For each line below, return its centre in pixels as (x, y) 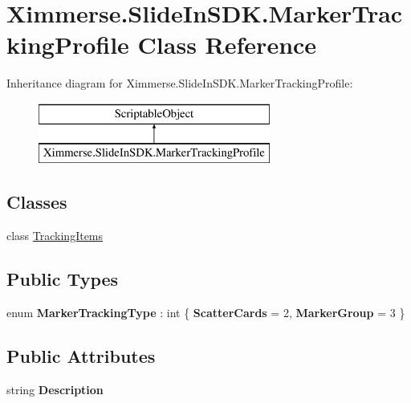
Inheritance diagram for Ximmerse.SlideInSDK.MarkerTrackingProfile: (180, 83)
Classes (37, 202)
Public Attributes (81, 356)
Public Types (63, 279)
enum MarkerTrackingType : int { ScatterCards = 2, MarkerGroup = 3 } (206, 313)
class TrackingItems (55, 236)
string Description (55, 389)
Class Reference (227, 45)
